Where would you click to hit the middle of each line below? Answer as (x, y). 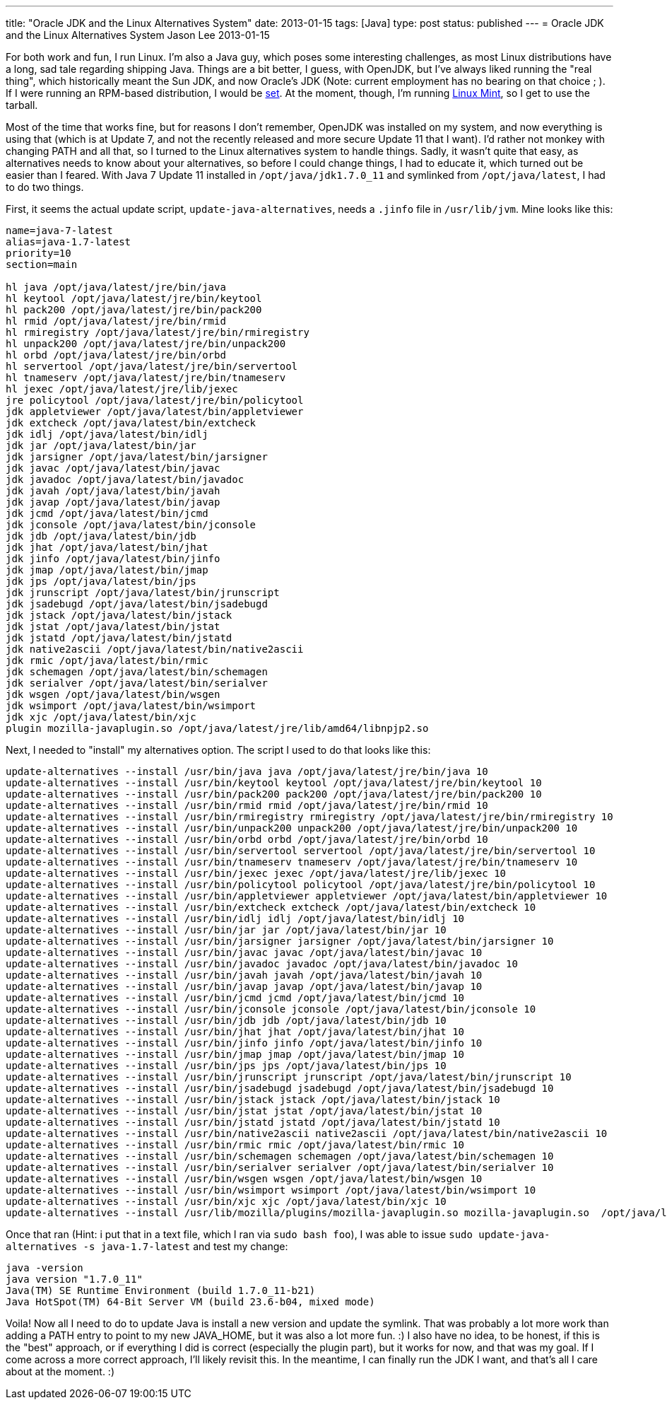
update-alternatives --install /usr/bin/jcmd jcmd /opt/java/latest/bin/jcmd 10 (235, 998)
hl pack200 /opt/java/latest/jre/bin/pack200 (134, 310)
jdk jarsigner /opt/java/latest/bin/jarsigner (137, 457)
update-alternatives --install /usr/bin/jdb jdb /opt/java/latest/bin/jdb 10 (226, 1020)
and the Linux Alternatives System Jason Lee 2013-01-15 (138, 35)
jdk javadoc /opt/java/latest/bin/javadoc (125, 479)
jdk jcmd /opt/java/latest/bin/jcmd (107, 513)
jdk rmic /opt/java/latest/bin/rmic (107, 660)
